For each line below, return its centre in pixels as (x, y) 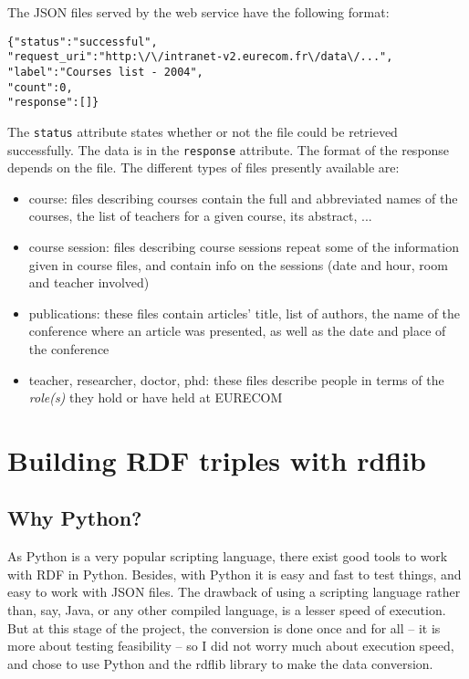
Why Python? (75, 518)
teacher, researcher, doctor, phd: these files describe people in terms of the (236, 379)
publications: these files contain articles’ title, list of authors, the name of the (245, 313)
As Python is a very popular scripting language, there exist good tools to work (228, 556)
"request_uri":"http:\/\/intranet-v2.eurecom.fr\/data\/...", (200, 57)
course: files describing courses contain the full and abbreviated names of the (243, 198)
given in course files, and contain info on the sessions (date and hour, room (238, 264)
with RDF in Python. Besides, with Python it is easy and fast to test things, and (234, 574)
